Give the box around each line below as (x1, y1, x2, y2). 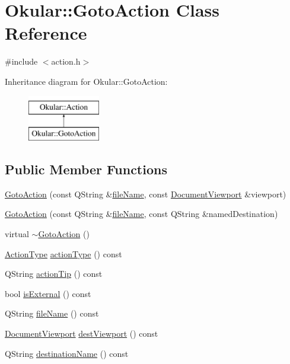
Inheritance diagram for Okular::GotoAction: (5, 75, 168, 87)
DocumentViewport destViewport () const (5, 327, 158, 340)
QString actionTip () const (5, 267, 103, 280)
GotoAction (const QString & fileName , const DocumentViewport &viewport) (5, 187, 286, 200)
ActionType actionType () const (5, 247, 122, 260)
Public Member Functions (5, 160, 167, 178)
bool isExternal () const (5, 287, 91, 299)
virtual (5, 228, 29, 240)
